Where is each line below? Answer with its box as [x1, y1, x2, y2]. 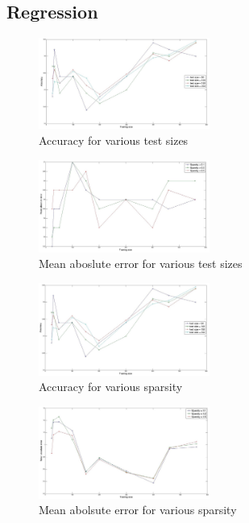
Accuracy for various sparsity [39, 378, 183, 395]
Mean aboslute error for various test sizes [39, 255, 243, 272]
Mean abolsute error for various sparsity [39, 501, 237, 518]
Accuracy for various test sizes [39, 132, 189, 149]
